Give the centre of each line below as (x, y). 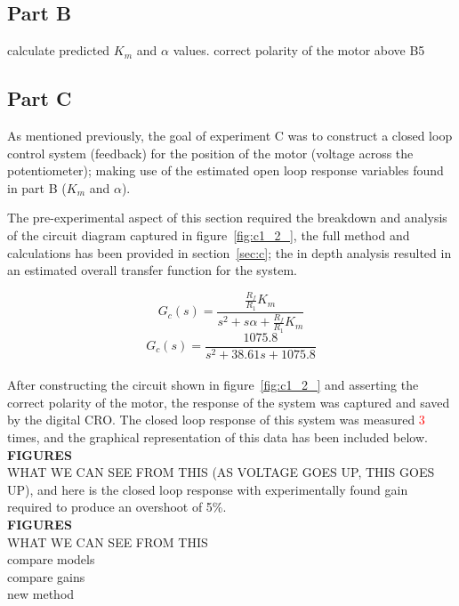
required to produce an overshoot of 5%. (117, 507)
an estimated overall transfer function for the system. (152, 270)
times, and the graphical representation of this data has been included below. (217, 436)
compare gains (46, 576)
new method (41, 594)
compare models (51, 559)
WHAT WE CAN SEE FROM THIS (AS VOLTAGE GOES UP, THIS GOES (221, 472)
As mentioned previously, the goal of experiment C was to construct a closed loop (230, 135)
